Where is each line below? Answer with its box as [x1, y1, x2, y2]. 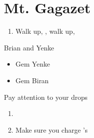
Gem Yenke [15, 59, 50, 69]
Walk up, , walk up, [15, 26, 75, 36]
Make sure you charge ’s [15, 124, 88, 135]
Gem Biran [15, 75, 49, 85]
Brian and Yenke [4, 42, 54, 52]
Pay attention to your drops [4, 92, 88, 102]
